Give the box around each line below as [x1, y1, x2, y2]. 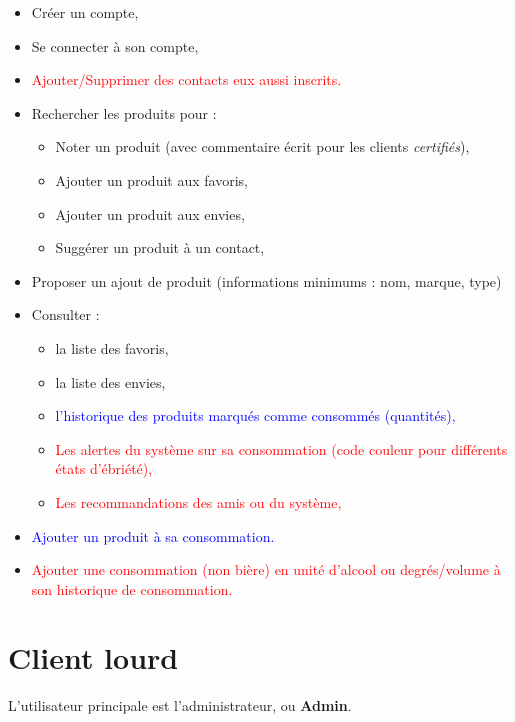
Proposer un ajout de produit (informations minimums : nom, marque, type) [31, 270, 502, 291]
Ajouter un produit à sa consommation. [31, 525, 275, 546]
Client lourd [8, 637, 179, 678]
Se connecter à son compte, [31, 35, 199, 56]
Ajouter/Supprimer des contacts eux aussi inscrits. [31, 69, 342, 90]
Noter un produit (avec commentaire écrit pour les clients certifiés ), [55, 136, 470, 157]
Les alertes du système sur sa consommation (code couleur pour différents [55, 438, 508, 459]
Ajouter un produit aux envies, [55, 203, 245, 224]
